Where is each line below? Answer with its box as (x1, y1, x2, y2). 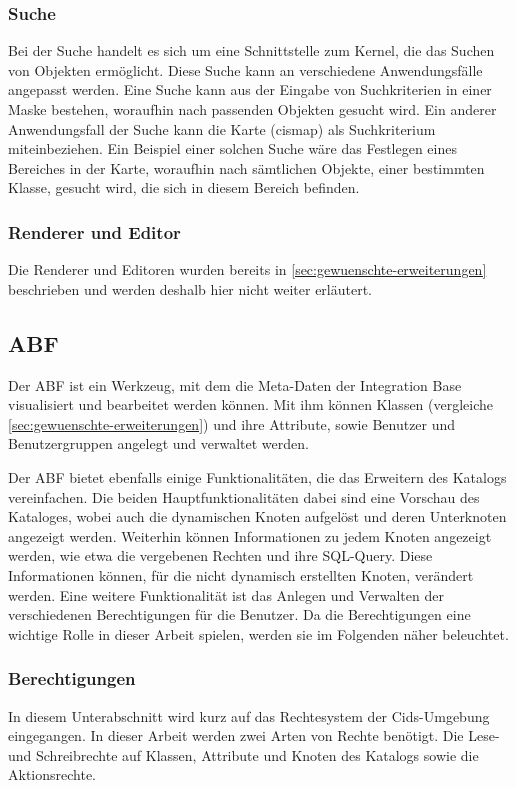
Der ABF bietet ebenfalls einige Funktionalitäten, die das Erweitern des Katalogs (8, 466, 507, 487)
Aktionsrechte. (8, 764, 97, 785)
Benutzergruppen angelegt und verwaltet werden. (8, 433, 309, 454)
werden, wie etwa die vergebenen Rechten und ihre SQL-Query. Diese (8, 545, 433, 566)
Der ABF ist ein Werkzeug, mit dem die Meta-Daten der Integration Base (8, 374, 462, 395)
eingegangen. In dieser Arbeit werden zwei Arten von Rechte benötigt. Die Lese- (8, 725, 500, 746)
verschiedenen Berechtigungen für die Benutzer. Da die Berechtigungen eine (8, 604, 471, 625)
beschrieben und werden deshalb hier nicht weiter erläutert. (8, 278, 373, 299)
